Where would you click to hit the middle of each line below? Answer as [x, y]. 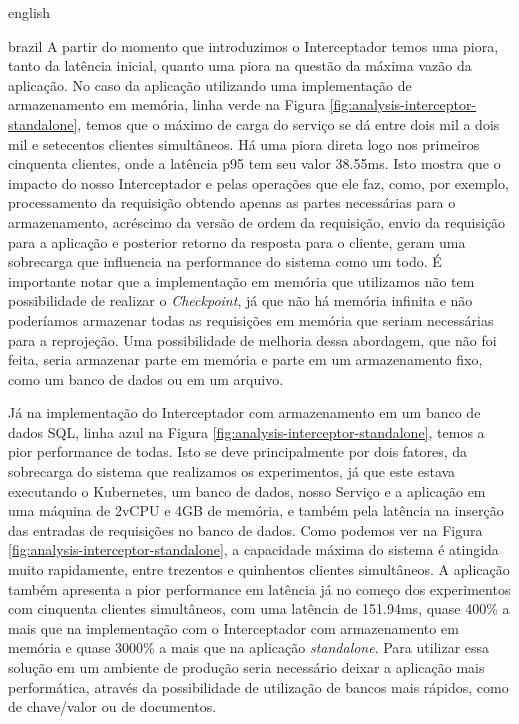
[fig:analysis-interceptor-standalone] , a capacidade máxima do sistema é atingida [253, 549]
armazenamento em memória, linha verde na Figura [166, 104]
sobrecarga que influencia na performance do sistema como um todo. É [225, 261]
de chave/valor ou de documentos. [112, 706]
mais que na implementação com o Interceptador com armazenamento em [233, 627]
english [29, 12]
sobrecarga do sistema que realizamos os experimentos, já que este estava [232, 471]
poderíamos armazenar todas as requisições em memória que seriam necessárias [251, 319]
